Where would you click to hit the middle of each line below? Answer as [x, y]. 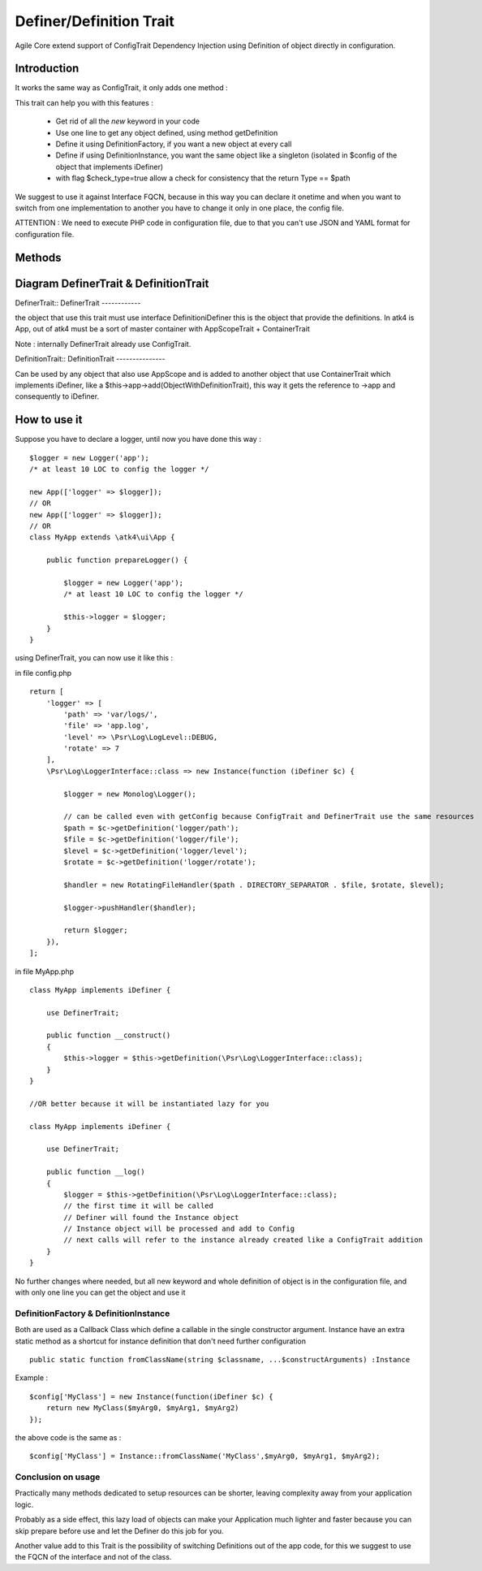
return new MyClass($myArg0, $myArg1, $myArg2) [142, 1408]
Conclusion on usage [58, 1477]
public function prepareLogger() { [117, 560]
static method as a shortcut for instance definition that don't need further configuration [160, 1341]
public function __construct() [108, 1035]
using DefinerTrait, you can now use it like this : [94, 658]
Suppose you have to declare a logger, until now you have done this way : [138, 439]
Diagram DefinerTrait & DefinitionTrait [112, 283]
